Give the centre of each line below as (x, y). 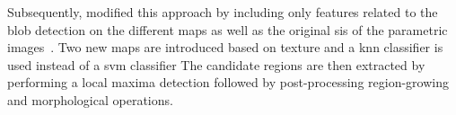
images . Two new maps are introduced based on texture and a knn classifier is (225, 47)
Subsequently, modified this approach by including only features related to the (223, 12)
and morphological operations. (90, 99)
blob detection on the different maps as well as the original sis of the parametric (228, 29)
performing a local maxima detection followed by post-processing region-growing (228, 82)
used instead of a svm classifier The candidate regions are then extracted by (216, 64)
